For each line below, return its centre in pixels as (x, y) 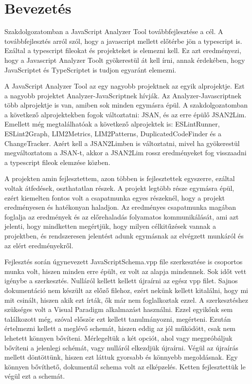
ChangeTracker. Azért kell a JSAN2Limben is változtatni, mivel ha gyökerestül (122, 143)
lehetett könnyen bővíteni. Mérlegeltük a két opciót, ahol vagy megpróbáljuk (118, 338)
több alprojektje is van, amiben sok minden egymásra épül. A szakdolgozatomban (126, 105)
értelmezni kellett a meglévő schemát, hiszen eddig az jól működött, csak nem (120, 328)
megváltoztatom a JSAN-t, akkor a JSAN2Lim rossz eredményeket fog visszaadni (126, 153)
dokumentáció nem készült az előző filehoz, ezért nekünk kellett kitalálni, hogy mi (126, 290)
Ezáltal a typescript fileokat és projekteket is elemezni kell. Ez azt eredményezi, (123, 50)
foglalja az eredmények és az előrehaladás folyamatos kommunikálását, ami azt (122, 216)
